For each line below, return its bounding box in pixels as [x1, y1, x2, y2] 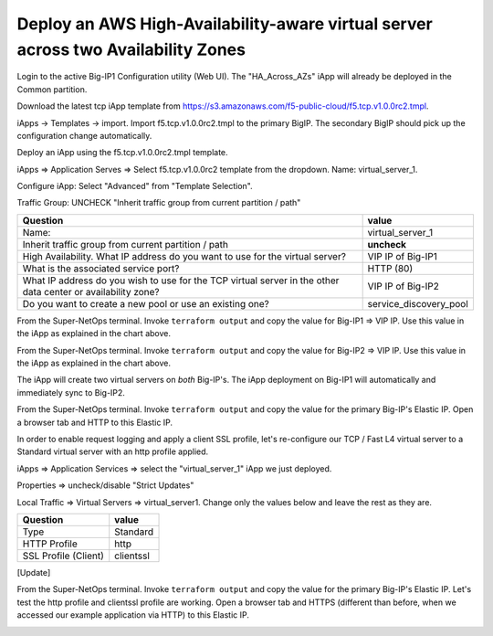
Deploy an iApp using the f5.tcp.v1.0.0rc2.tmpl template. [16, 147, 228, 158]
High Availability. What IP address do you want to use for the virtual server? [22, 249, 347, 262]
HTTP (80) [367, 261, 414, 274]
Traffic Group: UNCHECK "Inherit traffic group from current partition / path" [16, 197, 301, 208]
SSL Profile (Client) [22, 549, 105, 562]
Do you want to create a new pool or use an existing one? [22, 297, 269, 310]
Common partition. [16, 83, 88, 95]
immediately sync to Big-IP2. [16, 387, 125, 397]
